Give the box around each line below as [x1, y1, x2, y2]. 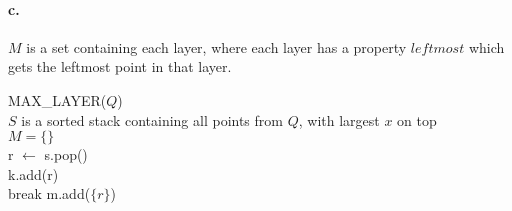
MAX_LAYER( [8, 89, 107, 110]
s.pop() [44, 144, 88, 165]
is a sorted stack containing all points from [21, 109, 283, 130]
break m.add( [8, 183, 91, 204]
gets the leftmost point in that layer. [8, 56, 232, 77]
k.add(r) [8, 163, 59, 184]
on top [397, 109, 437, 130]
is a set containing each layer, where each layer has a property [26, 36, 407, 57]
